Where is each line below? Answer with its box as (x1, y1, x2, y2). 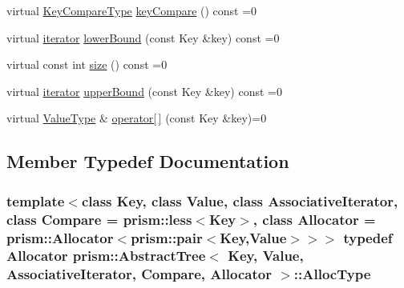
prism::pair (131, 227, 203, 247)
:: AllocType (293, 264, 371, 284)
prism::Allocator (6, 227, 114, 247)
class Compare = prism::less (6, 209, 192, 229)
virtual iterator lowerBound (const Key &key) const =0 (6, 29, 280, 46)
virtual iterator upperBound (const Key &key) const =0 (6, 82, 282, 99)
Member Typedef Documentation (6, 149, 289, 174)
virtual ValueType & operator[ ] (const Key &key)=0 (6, 110, 267, 126)
